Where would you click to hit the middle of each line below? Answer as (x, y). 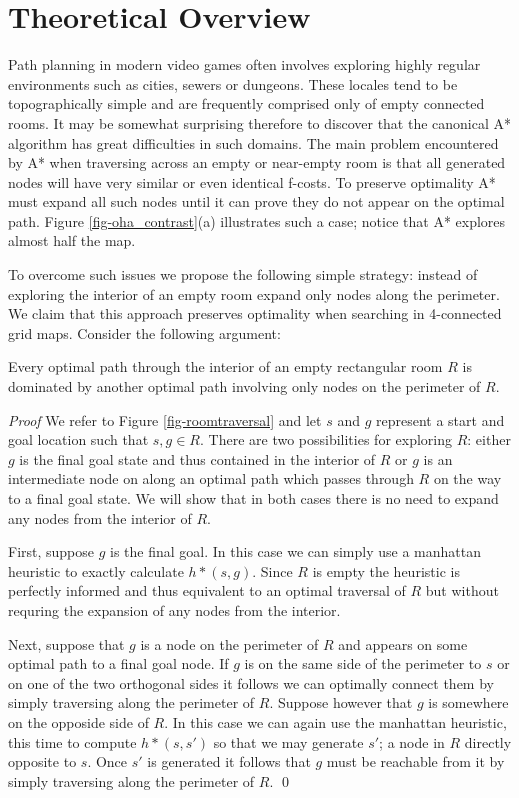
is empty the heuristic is (386, 570)
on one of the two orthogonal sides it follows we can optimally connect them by (251, 682)
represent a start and (440, 419)
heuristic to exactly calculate (96, 570)
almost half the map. (72, 240)
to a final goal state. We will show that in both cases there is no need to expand (253, 498)
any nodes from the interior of (100, 517)
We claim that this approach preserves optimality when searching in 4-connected (255, 313)
